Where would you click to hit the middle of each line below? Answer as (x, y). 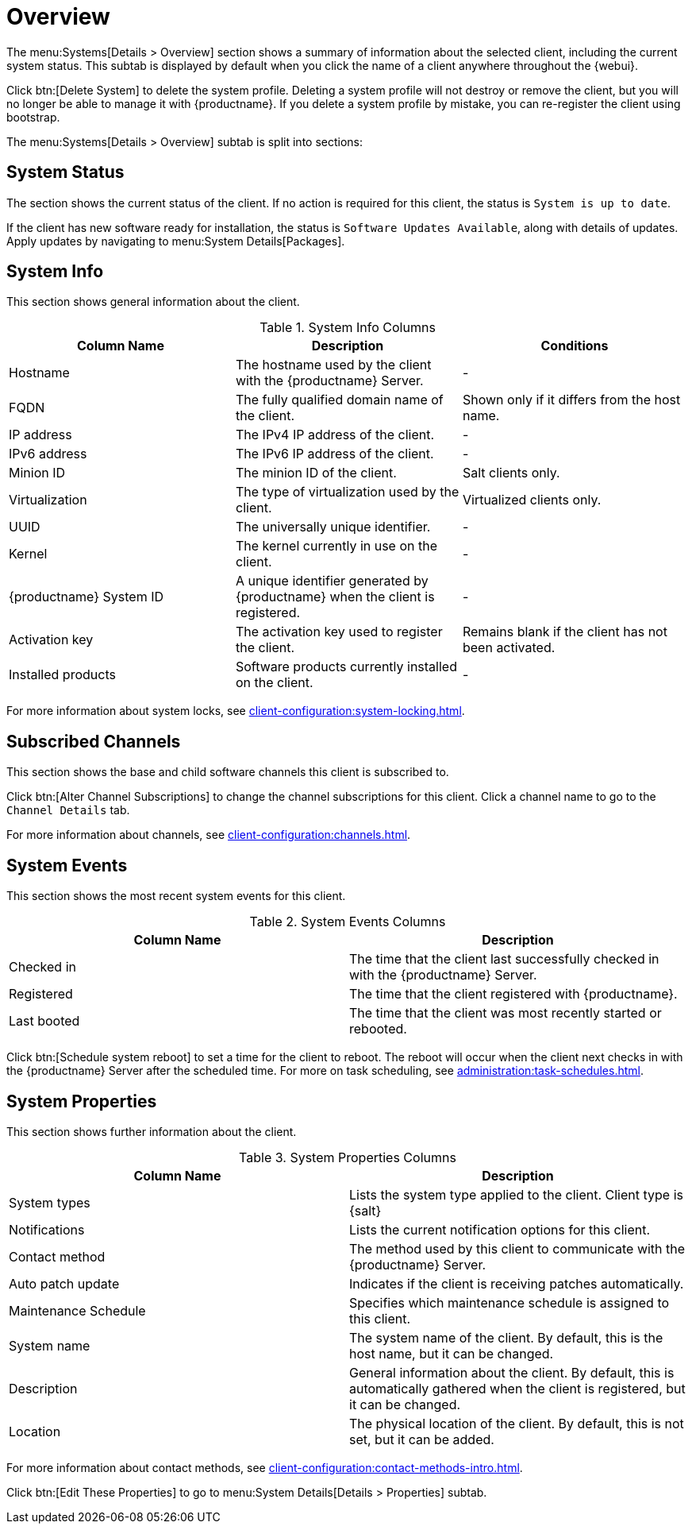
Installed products (62, 675)
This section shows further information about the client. (152, 1131)
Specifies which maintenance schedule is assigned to (509, 1302)
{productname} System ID (86, 597)
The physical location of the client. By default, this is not (517, 1423)
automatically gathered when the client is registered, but (517, 1388)
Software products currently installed (346, 667)
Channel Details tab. (68, 810)
